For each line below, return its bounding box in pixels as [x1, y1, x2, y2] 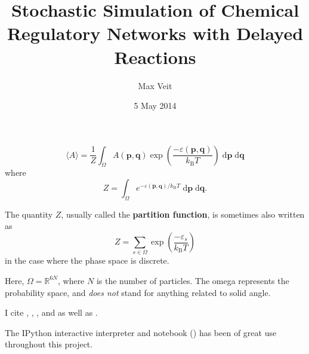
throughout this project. [5, 338, 93, 350]
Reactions [114, 44, 196, 69]
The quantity [5, 207, 53, 220]
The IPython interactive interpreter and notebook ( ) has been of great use [5, 326, 277, 338]
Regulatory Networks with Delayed [7, 21, 304, 45]
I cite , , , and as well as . [5, 306, 98, 319]
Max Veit [138, 79, 172, 91]
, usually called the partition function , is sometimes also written [61, 207, 305, 220]
